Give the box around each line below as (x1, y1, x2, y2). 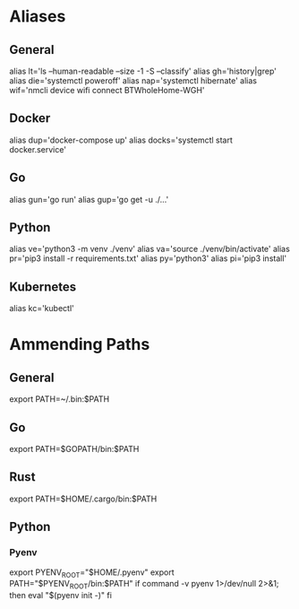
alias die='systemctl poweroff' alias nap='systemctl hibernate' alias (9, 75, 258, 86)
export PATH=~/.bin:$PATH (9, 394, 110, 405)
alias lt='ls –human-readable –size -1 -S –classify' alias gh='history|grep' (9, 65, 278, 76)
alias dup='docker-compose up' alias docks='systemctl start (9, 135, 233, 145)
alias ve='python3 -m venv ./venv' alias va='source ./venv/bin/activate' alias (9, 244, 291, 255)
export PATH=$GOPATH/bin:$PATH (9, 444, 140, 455)
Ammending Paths (9, 335, 150, 355)
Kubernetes (9, 279, 77, 294)
